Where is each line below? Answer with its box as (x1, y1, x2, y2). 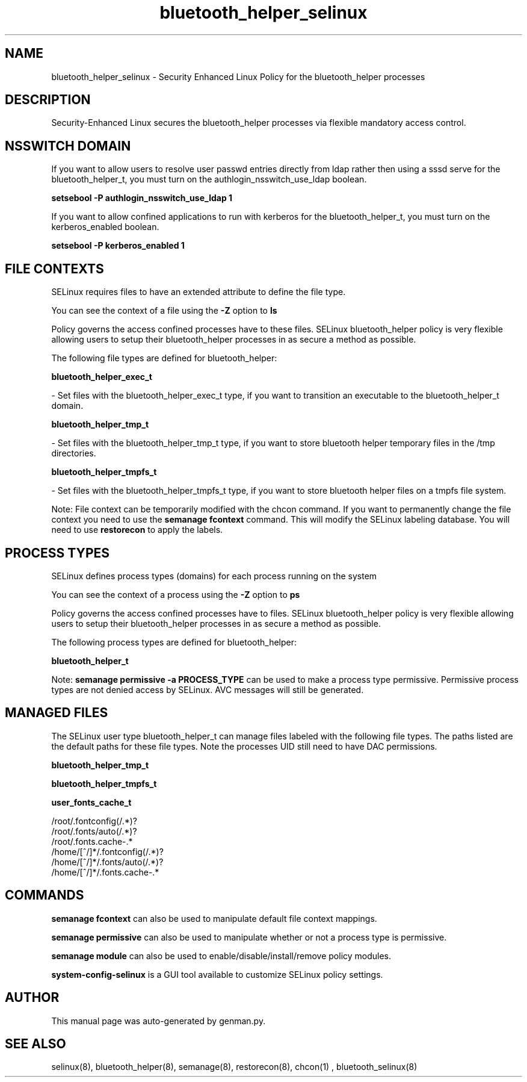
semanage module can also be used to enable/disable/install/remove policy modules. (51, 950, 392, 961)
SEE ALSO (5, 1036, 66, 1051)
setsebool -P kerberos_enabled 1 (51, 240, 185, 251)
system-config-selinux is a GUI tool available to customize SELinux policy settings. (51, 969, 383, 980)
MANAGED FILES (5, 705, 108, 721)
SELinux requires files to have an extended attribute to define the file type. (51, 287, 346, 297)
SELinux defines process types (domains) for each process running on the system (51, 570, 377, 581)
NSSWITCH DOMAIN (5, 138, 131, 154)
